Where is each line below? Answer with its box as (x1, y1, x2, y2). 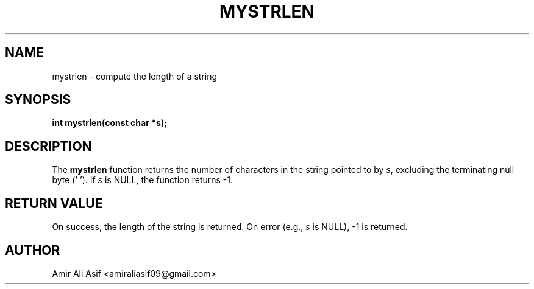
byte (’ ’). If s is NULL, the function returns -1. (52, 175, 233, 186)
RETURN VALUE (5, 195, 103, 211)
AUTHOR (5, 242, 60, 258)
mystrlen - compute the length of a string (52, 71, 218, 82)
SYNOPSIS (5, 92, 71, 108)
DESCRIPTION (5, 138, 92, 154)
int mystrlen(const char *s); (52, 117, 167, 128)
